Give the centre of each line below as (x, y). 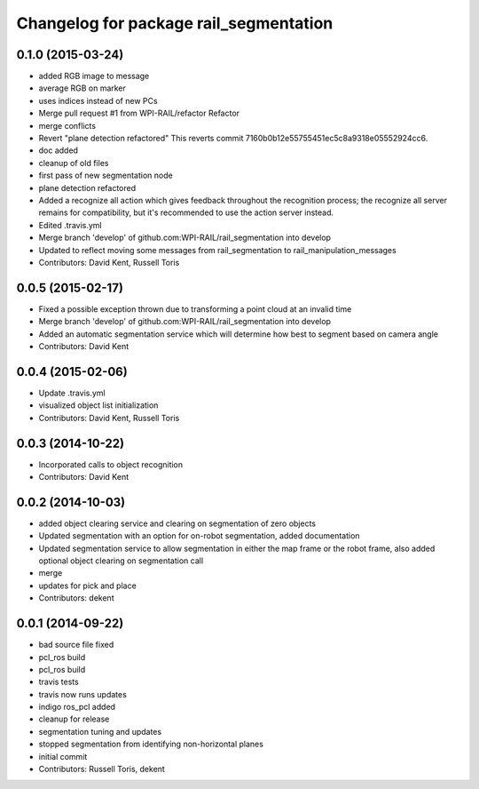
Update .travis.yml (72, 393)
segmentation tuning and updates (100, 731)
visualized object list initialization (98, 405)
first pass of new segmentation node (106, 175)
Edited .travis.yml (70, 225)
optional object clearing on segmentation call (121, 561)
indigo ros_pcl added (77, 707)
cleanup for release (74, 719)
